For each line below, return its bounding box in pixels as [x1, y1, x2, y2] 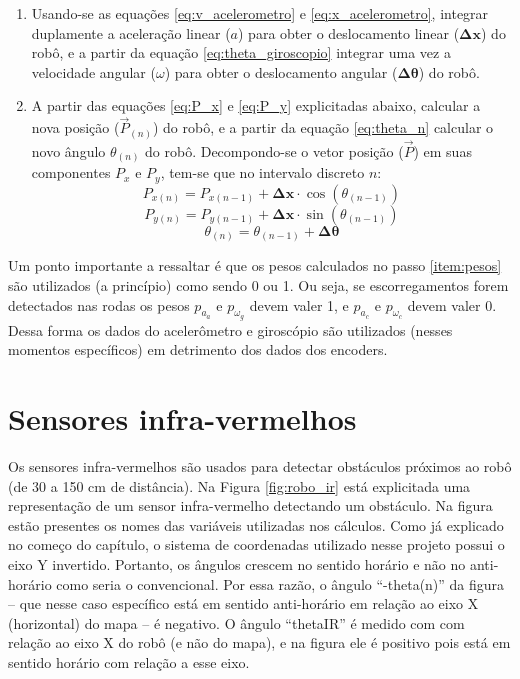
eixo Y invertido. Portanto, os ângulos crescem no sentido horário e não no [8, 554, 466, 575]
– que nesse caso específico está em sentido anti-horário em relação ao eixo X [8, 593, 479, 614]
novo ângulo [31, 140, 106, 161]
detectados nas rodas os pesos [8, 294, 190, 315]
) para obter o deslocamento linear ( [238, 22, 460, 43]
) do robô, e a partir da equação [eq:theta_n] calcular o [152, 117, 494, 138]
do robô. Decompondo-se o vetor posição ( [145, 140, 404, 161]
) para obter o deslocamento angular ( [164, 61, 398, 82]
